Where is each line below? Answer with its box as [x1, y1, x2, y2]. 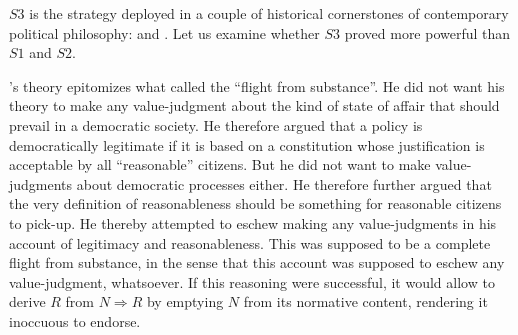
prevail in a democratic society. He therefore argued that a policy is [9, 114, 423, 135]
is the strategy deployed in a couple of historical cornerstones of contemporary [29, 3, 509, 23]
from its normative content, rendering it [243, 291, 488, 312]
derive [9, 291, 46, 312]
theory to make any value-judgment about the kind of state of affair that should [9, 95, 500, 116]
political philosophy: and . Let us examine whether [9, 22, 320, 43]
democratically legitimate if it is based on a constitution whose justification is [9, 134, 485, 155]
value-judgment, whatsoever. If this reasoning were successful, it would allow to [9, 271, 495, 292]
